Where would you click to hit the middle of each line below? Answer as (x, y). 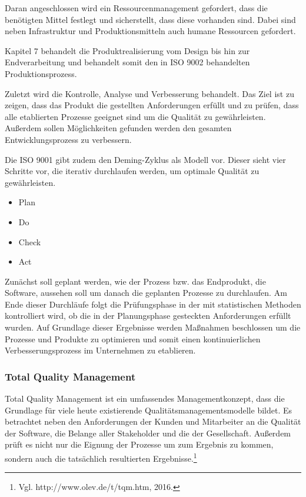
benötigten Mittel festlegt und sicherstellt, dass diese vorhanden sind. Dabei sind (150, 19)
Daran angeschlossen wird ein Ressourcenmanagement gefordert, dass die (136, 8)
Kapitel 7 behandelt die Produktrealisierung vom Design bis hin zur (127, 50)
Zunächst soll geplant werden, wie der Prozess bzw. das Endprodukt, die (135, 281)
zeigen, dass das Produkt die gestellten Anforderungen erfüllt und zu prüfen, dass (152, 105)
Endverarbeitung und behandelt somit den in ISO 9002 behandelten (127, 62)
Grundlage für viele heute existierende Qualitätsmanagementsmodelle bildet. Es (149, 410)
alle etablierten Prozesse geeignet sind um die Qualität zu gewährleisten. (135, 116)
